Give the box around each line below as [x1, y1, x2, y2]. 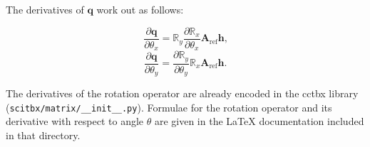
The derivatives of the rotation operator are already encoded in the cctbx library [6, 86, 359, 101]
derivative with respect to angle [6, 114, 144, 129]
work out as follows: [96, 2, 184, 16]
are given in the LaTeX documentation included [154, 114, 364, 129]
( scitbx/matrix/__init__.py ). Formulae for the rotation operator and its [6, 99, 332, 114]
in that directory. [6, 127, 81, 142]
